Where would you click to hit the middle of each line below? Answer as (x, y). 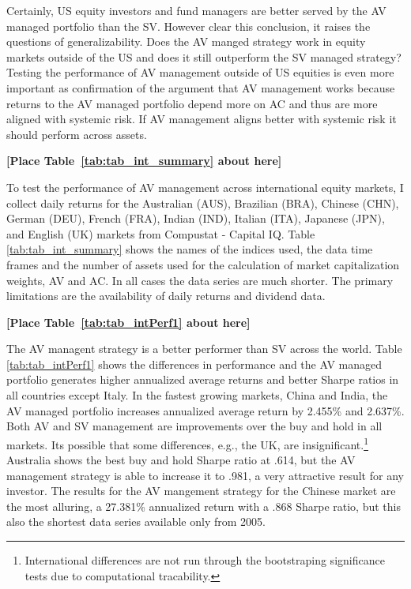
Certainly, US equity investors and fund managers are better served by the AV (196, 10)
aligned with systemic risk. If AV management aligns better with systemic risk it (202, 119)
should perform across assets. (77, 134)
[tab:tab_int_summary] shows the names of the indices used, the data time (190, 249)
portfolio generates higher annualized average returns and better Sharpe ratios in (203, 379)
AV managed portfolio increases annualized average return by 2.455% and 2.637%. (205, 410)
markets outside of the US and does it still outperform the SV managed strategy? (204, 56)
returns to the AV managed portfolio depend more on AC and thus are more (192, 103)
